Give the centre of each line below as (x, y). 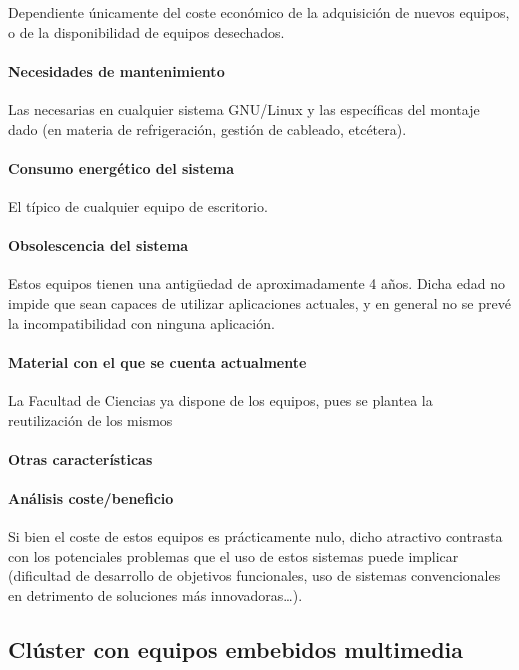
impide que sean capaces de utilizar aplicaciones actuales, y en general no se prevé (259, 302)
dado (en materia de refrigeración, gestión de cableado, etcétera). (207, 128)
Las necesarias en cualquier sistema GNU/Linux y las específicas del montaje (244, 108)
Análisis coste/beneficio (91, 497)
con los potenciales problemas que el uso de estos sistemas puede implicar (233, 555)
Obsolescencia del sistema (98, 245)
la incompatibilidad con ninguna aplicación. (141, 322)
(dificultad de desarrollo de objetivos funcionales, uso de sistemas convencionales (254, 575)
